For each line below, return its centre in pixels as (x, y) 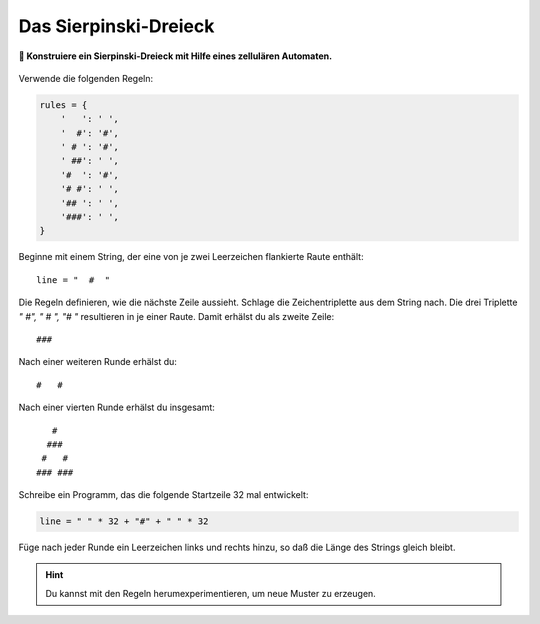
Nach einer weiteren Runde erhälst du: (97, 362)
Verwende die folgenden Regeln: (86, 78)
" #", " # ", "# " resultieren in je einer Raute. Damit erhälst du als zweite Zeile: (176, 316)
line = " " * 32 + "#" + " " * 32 (124, 521)
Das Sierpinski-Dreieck (116, 26)
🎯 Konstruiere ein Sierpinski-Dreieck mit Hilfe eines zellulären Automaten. (175, 56)
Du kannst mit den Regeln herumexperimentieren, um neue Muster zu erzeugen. (211, 593)
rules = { (63, 104)
